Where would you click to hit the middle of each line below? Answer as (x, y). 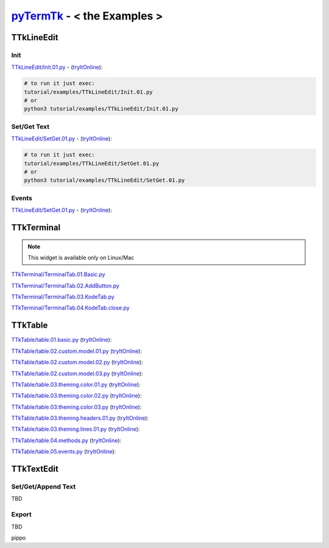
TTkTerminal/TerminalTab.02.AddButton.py (65, 285)
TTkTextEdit (35, 469)
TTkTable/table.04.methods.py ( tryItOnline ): (66, 440)
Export (21, 515)
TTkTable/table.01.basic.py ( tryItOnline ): (62, 340)
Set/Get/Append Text (44, 487)
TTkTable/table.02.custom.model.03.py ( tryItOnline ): (77, 373)
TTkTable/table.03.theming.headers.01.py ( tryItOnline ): (80, 418)
